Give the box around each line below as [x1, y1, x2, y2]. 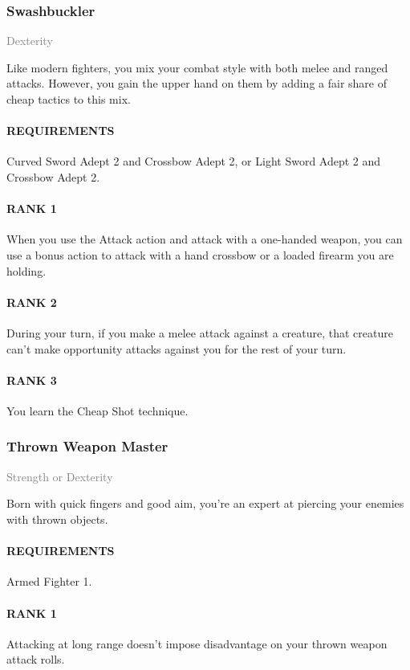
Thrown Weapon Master [6, 436, 168, 456]
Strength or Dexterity [6, 468, 113, 484]
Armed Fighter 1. [6, 573, 92, 590]
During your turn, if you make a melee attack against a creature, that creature [6, 324, 393, 341]
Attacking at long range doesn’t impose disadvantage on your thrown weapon [6, 635, 388, 652]
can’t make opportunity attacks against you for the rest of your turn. [6, 340, 347, 357]
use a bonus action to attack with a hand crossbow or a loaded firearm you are [6, 246, 394, 263]
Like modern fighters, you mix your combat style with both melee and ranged [6, 59, 388, 76]
